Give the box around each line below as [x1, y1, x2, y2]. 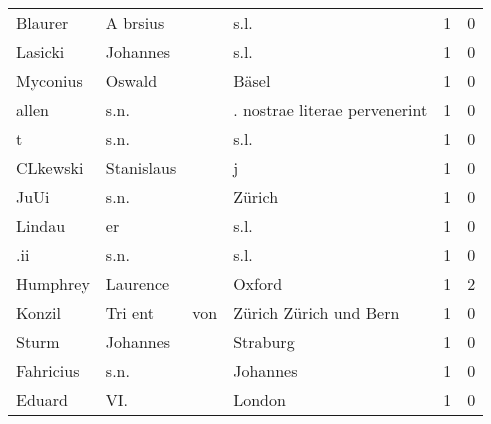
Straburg [233, 330, 295, 353]
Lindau [16, 214, 66, 237]
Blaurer [16, 11, 69, 34]
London [233, 388, 286, 411]
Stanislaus [105, 156, 177, 179]
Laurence [105, 272, 170, 295]
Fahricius [16, 359, 80, 382]
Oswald [105, 69, 158, 92]
